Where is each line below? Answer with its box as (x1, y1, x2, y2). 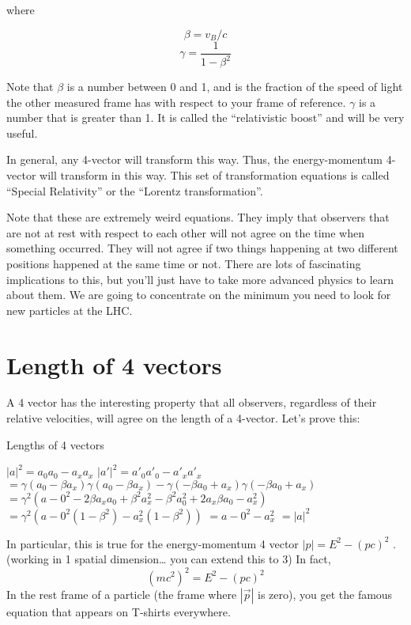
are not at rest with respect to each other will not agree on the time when (6, 224, 364, 241)
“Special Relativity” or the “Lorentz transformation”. (6, 182, 263, 199)
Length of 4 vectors (6, 348, 222, 381)
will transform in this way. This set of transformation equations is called (40, 166, 390, 183)
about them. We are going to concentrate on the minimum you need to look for (6, 286, 391, 303)
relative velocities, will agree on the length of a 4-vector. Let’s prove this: (6, 410, 360, 426)
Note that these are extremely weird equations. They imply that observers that (6, 209, 390, 225)
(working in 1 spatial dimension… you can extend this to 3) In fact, (6, 551, 331, 567)
